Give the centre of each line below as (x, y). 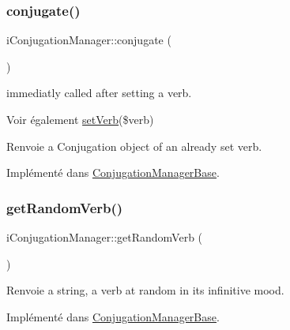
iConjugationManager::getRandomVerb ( (105, 237)
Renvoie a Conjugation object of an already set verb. (134, 146)
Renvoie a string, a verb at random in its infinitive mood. (145, 290)
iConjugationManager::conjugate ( (89, 40)
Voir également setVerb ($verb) (80, 119)
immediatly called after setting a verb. (99, 93)
